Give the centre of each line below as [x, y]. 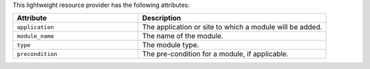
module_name [35, 36]
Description [162, 18]
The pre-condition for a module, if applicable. [215, 54]
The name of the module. [183, 36]
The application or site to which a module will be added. [232, 27]
